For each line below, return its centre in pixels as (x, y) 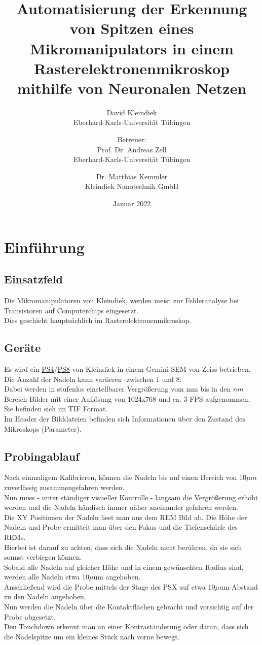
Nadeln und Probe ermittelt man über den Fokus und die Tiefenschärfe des (121, 527)
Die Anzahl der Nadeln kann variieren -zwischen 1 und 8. (93, 379)
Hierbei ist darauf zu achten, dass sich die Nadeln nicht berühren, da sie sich (123, 547)
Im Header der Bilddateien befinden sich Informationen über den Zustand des (125, 418)
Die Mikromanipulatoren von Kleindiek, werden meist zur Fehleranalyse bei (122, 300)
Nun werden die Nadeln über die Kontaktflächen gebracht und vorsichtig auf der (129, 607)
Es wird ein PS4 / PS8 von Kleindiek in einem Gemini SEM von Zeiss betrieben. (127, 369)
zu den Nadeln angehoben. (45, 596)
